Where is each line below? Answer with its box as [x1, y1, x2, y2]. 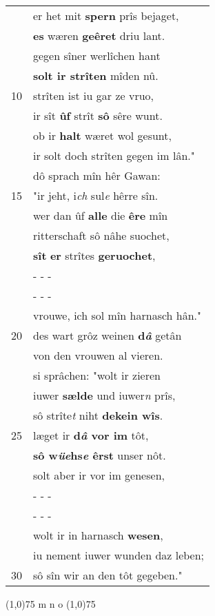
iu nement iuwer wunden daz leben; [33, 547, 205, 563]
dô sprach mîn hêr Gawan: [33, 167, 161, 183]
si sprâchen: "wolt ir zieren [33, 367, 161, 383]
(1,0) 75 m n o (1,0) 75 [6, 597, 96, 610]
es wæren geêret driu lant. [33, 28, 165, 43]
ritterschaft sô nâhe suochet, [33, 227, 170, 243]
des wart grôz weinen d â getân [33, 327, 182, 343]
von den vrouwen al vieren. [33, 347, 163, 363]
